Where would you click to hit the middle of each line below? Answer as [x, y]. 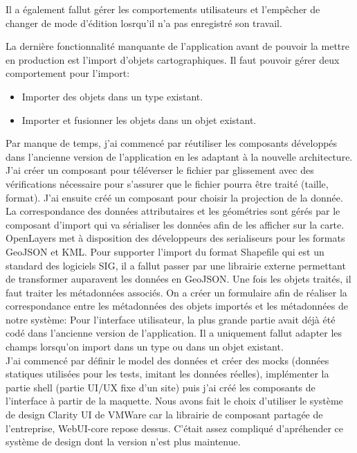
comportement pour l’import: [68, 73]
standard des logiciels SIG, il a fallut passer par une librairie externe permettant [176, 265]
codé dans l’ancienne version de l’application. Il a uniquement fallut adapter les [174, 333]
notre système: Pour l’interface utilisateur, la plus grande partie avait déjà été [171, 319]
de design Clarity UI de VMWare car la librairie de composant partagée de [164, 415]
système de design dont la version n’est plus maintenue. [123, 442]
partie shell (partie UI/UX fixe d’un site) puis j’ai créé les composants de [161, 387]
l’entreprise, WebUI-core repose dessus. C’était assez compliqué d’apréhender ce [174, 428]
